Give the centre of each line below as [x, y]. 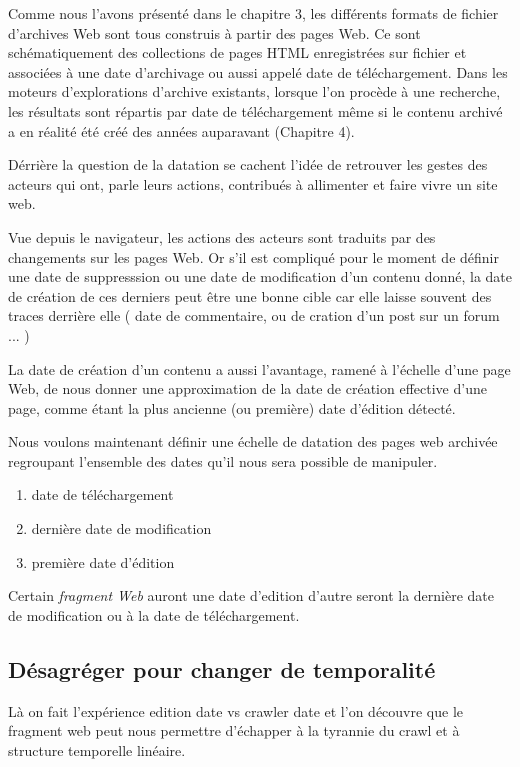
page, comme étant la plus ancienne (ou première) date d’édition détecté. [232, 407]
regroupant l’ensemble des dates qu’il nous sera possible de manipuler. [223, 460]
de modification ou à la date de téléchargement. [154, 614]
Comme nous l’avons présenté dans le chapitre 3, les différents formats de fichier [253, 13]
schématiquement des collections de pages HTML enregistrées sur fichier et [237, 52]
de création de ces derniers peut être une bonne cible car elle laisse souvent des [250, 295]
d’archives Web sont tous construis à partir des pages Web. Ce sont [214, 32]
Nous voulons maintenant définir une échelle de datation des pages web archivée [253, 441]
